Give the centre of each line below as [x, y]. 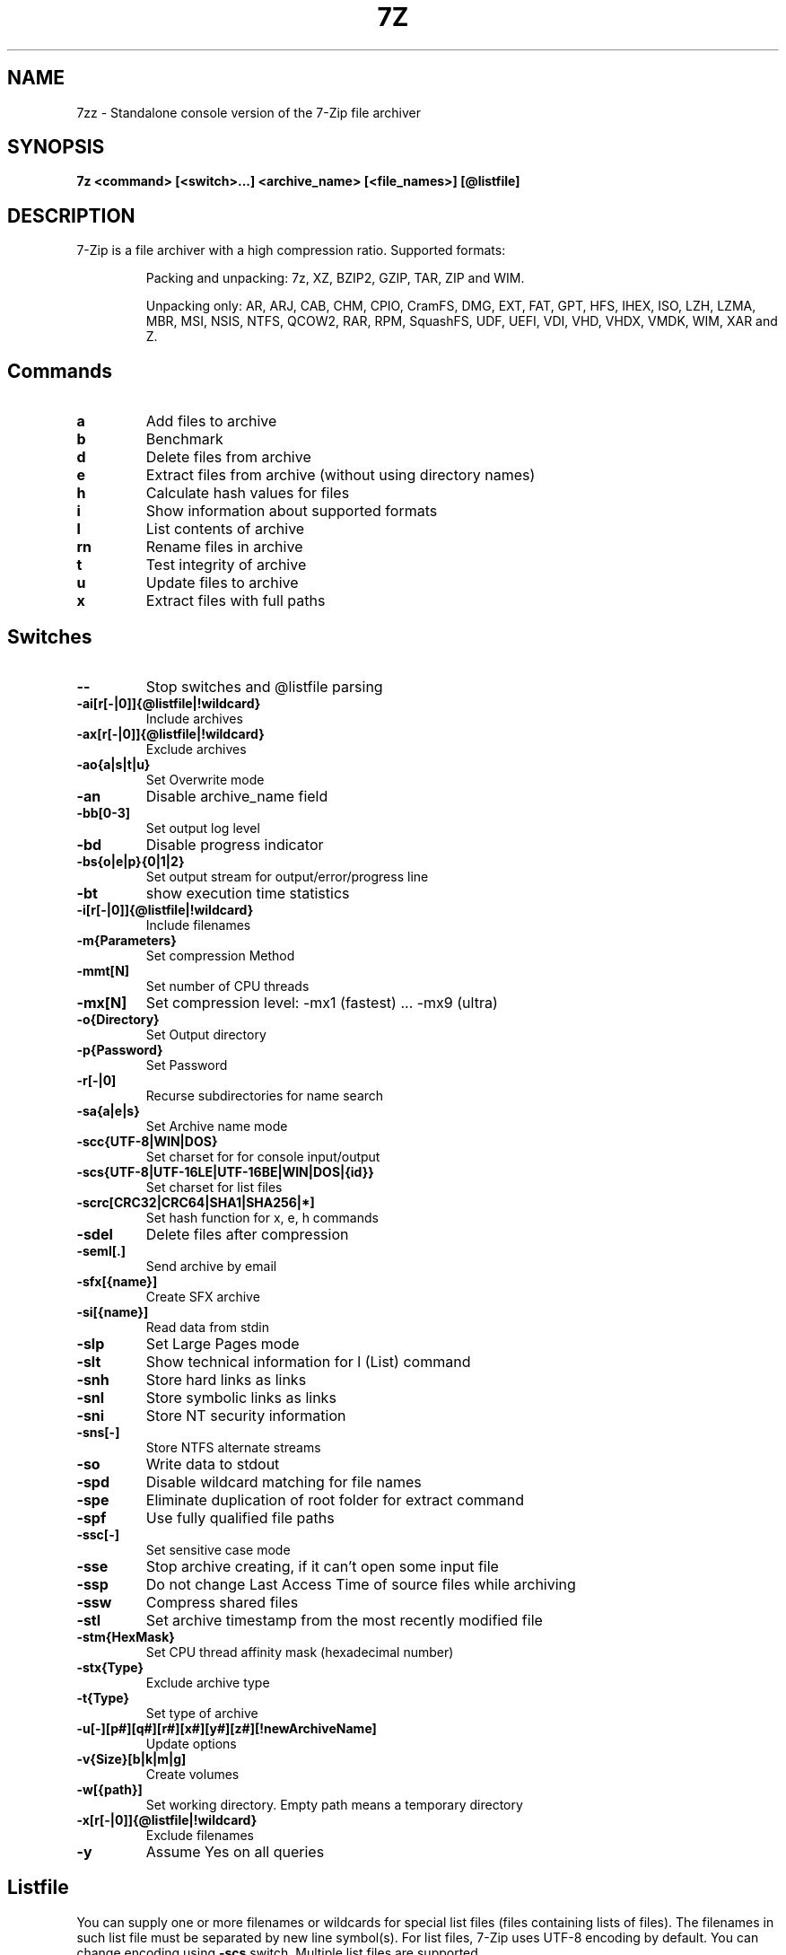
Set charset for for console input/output [263, 1156]
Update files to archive [222, 583]
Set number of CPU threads [227, 986]
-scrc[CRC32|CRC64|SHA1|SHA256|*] [196, 1202]
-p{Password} [120, 1049]
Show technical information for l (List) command [308, 1361]
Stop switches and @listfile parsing [264, 686]
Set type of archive [202, 1713]
